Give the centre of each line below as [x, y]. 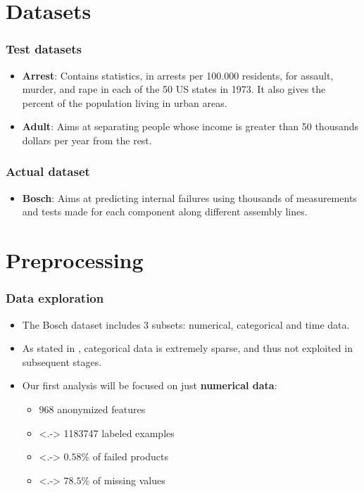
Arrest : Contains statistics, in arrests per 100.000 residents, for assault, [178, 75]
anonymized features [101, 409]
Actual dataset [48, 171]
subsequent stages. [62, 361]
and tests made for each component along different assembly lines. [165, 212]
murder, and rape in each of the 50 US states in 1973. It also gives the [174, 89]
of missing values [129, 480]
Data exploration [55, 298]
